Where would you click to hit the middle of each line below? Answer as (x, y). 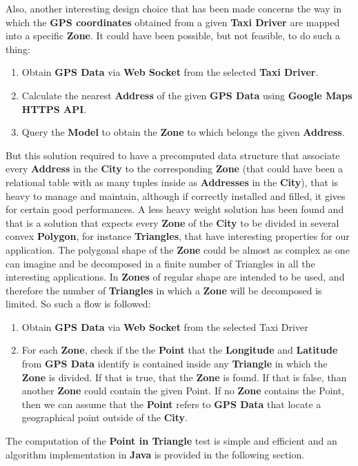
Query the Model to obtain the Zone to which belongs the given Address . (183, 132)
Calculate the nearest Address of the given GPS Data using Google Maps (187, 95)
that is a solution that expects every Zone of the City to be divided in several (172, 222)
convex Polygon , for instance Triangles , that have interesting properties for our (178, 236)
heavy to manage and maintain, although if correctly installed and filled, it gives (176, 195)
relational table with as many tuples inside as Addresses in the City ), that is (172, 182)
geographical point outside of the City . (105, 417)
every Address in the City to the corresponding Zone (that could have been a (175, 169)
